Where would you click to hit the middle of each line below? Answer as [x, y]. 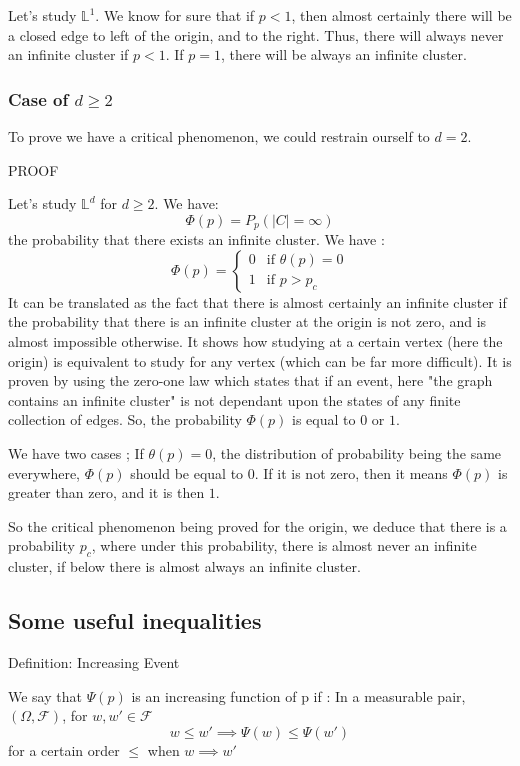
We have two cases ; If [76, 452]
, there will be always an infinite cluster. [343, 54]
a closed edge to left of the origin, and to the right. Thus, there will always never [256, 34]
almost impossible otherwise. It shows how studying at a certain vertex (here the [255, 341]
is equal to [324, 419]
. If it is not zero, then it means [351, 472]
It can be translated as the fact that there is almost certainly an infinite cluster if [257, 301]
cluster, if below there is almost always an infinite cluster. [184, 566]
